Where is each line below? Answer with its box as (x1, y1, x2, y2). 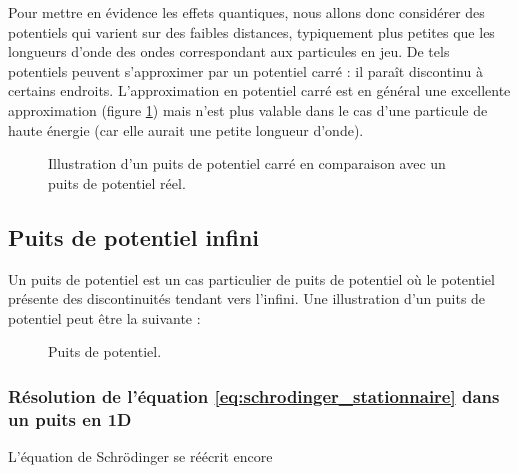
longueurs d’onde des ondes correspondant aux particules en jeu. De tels (8, 41, 450, 62)
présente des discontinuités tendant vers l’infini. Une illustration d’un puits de (8, 288, 486, 309)
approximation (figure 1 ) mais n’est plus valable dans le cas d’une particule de (8, 99, 488, 120)
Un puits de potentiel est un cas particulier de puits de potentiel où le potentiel (8, 268, 495, 289)
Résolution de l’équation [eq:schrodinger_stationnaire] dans (8, 383, 500, 408)
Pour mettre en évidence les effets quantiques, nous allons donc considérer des (8, 2, 485, 22)
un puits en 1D (8, 406, 132, 431)
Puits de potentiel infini (8, 221, 260, 252)
